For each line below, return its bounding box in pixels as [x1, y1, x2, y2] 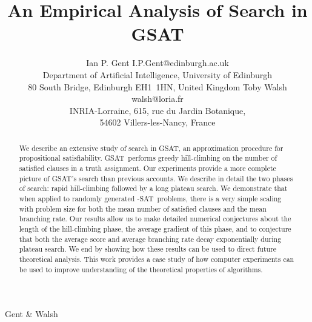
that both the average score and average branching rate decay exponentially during [19, 233, 282, 244]
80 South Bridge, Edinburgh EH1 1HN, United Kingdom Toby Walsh [28, 80, 287, 93]
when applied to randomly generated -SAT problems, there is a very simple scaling [19, 193, 282, 203]
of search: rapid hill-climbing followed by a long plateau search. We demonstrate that [19, 183, 288, 193]
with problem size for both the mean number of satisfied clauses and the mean [19, 203, 267, 213]
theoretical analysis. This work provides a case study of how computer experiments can [19, 253, 294, 264]
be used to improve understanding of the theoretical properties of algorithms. [19, 264, 263, 274]
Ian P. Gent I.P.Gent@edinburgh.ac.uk [86, 56, 229, 69]
